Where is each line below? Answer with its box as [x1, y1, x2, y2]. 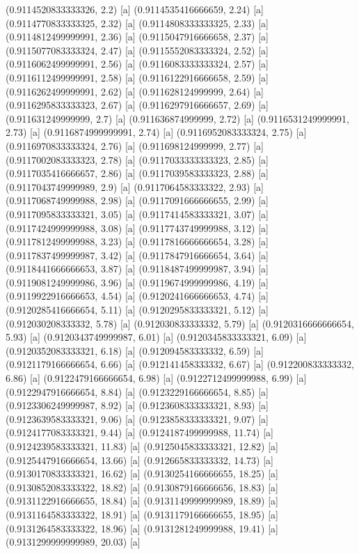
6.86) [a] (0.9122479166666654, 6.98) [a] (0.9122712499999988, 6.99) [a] [6, 371, 307, 385]
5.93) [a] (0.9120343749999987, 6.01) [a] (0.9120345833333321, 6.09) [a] [6, 330, 307, 344]
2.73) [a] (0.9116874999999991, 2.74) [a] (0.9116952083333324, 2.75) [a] [6, 125, 307, 139]
